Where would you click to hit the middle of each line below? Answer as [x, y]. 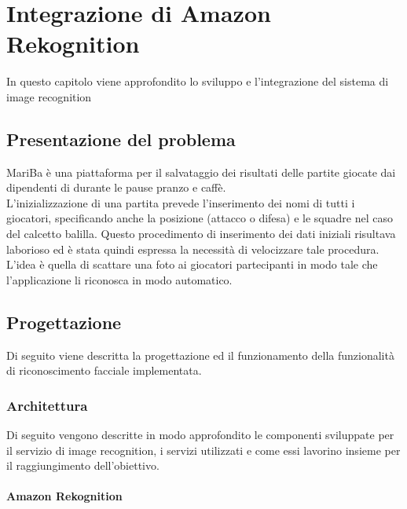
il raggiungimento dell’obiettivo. [83, 465]
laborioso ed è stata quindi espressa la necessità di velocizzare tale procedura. [193, 249]
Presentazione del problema [121, 139]
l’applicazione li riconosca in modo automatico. [119, 279]
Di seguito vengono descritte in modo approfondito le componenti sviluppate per [200, 435]
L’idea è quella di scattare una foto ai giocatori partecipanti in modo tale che [192, 264]
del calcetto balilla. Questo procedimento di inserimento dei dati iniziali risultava [201, 234]
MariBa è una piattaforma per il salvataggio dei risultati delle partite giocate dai [201, 172]
